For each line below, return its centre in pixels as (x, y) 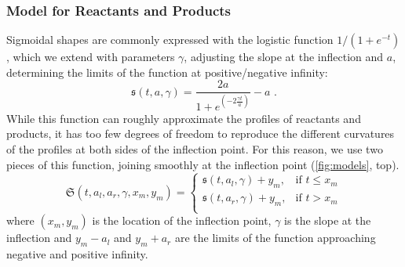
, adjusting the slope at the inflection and (284, 57)
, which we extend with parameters (91, 57)
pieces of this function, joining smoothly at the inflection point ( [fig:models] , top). (203, 164)
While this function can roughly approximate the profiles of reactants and (184, 118)
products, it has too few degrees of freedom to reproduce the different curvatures (201, 133)
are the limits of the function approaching (275, 238)
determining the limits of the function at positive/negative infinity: (167, 72)
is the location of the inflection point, (182, 220)
